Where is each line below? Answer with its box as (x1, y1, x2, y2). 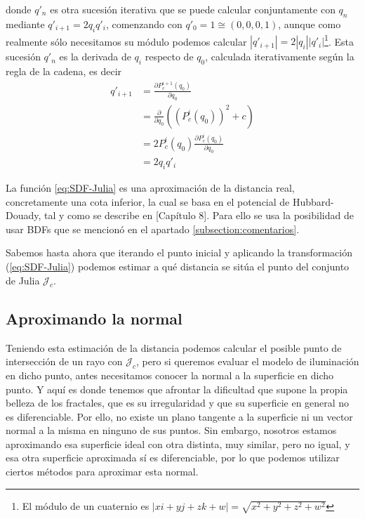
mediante (6, 16, 45, 31)
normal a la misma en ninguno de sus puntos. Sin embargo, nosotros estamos (6, 423, 337, 438)
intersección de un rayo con (6, 354, 123, 369)
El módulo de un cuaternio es (22, 498, 150, 513)
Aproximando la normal (6, 307, 182, 329)
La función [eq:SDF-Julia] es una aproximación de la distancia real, (6, 180, 295, 195)
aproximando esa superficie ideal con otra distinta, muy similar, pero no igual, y (6, 436, 350, 451)
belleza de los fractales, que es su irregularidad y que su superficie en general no (6, 395, 350, 410)
